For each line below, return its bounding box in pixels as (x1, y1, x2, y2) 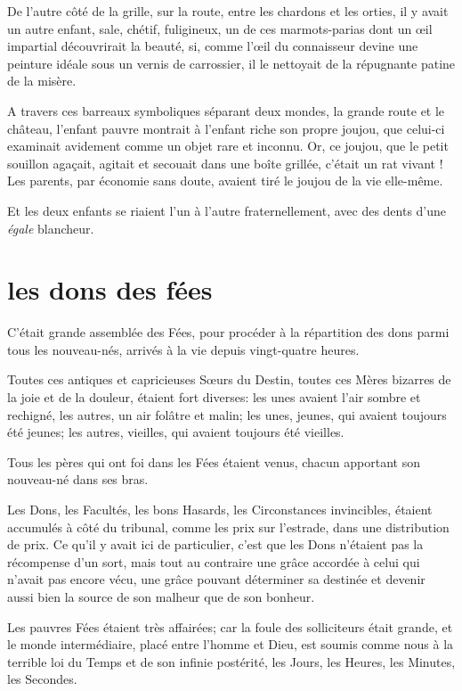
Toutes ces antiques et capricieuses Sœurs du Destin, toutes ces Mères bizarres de (7, 370, 451, 389)
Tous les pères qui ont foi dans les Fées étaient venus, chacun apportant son (7, 452, 421, 471)
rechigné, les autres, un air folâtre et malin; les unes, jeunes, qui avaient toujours (7, 405, 447, 424)
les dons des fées (7, 271, 213, 308)
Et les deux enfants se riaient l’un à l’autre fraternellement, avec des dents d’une (7, 201, 447, 219)
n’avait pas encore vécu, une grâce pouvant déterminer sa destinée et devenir (7, 570, 426, 588)
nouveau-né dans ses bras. (7, 470, 149, 489)
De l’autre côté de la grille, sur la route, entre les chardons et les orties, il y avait (7, 2, 449, 20)
